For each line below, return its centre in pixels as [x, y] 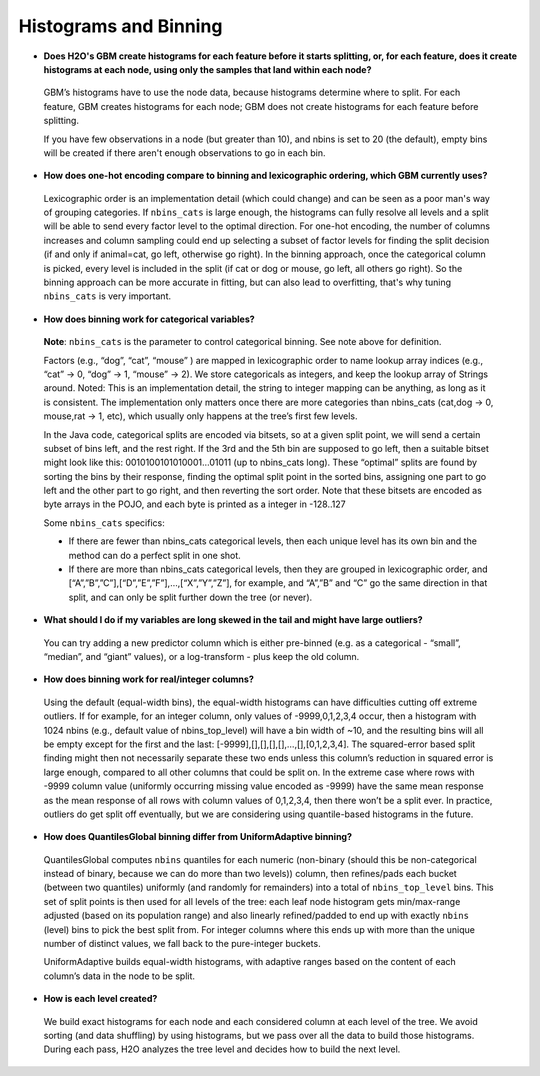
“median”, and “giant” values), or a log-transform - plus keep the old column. [201, 656]
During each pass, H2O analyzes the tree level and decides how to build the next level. [222, 1049]
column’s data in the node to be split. [119, 976]
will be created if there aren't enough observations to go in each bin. [184, 152]
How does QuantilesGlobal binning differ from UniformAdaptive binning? [198, 837]
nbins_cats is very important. [107, 296]
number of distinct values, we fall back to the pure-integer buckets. [182, 944]
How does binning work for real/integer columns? [148, 679]
